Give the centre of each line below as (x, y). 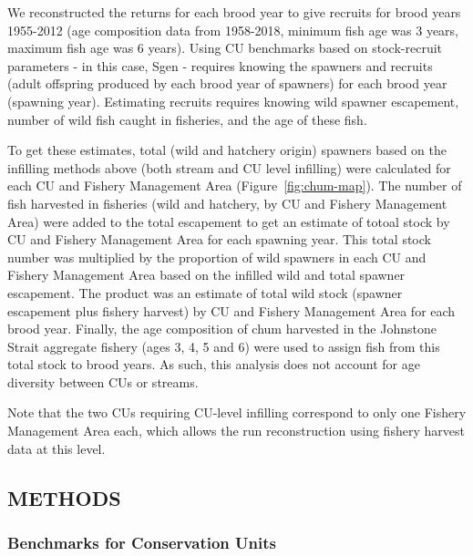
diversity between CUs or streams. (103, 381)
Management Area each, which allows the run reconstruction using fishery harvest (236, 431)
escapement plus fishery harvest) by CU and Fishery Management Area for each (231, 310)
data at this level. (57, 448)
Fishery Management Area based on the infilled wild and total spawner (206, 275)
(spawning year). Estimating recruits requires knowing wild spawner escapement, (233, 101)
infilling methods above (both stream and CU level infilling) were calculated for (229, 167)
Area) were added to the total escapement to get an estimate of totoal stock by (229, 221)
